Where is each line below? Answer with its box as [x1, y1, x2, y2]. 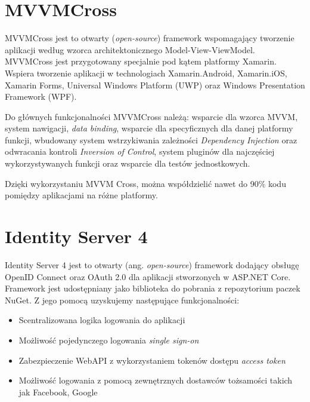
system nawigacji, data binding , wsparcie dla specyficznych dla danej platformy [5, 122, 293, 134]
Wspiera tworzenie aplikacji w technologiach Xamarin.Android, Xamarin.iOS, [5, 66, 287, 79]
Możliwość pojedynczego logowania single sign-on [18, 333, 199, 346]
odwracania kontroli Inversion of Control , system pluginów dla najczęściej [5, 145, 275, 158]
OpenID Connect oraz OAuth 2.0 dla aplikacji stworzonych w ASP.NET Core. [5, 270, 291, 283]
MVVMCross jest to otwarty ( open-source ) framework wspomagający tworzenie [5, 32, 294, 44]
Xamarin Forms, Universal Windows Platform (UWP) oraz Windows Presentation [5, 78, 305, 91]
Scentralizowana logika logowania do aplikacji [18, 314, 185, 326]
